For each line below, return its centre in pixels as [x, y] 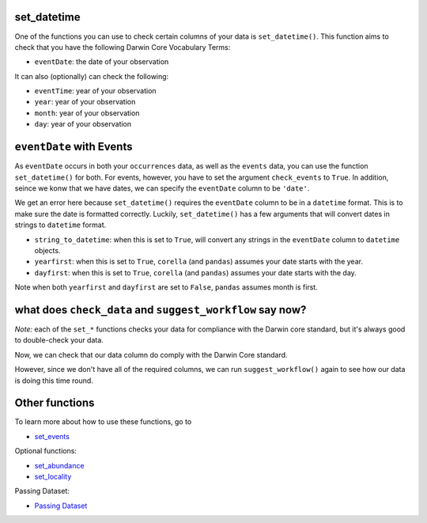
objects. [47, 250]
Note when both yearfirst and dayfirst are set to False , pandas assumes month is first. [166, 287]
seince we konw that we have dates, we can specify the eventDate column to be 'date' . [162, 188]
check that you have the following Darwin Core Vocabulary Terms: [123, 47]
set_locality [53, 476]
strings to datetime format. [60, 225]
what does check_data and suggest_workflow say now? [161, 310]
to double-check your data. [59, 340]
